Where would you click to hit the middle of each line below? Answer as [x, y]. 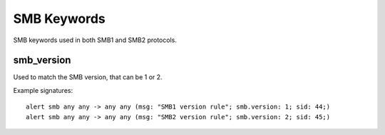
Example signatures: [43, 90]
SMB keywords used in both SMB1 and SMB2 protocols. [95, 40]
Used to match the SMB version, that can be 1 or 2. [88, 77]
